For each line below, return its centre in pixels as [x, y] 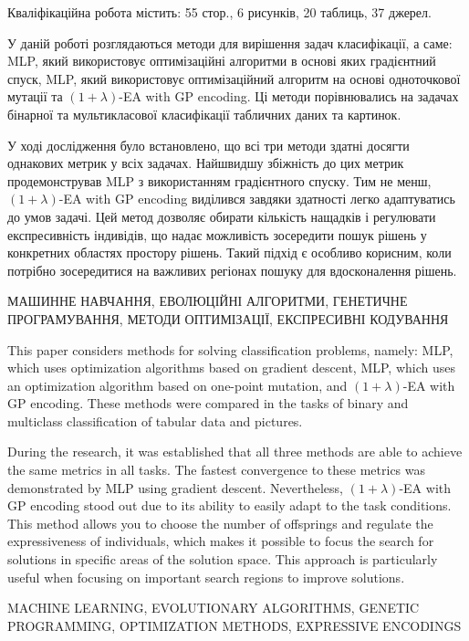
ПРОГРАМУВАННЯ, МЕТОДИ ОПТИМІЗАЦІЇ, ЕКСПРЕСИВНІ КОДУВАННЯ [228, 318]
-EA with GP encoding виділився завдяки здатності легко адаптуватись [257, 199]
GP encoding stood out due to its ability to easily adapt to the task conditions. [229, 505]
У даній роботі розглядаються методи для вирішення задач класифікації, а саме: [230, 42]
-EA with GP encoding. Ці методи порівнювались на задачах [289, 96]
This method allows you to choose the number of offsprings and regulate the [220, 523]
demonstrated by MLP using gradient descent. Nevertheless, [175, 487]
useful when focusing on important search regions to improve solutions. [206, 577]
